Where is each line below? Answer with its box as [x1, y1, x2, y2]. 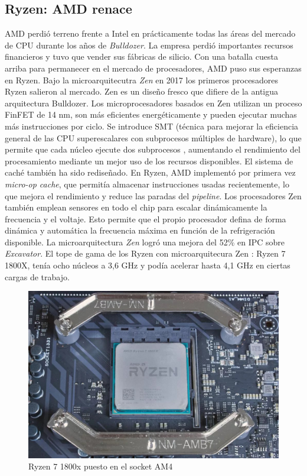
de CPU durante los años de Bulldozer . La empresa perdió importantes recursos [5, 38, 293, 51]
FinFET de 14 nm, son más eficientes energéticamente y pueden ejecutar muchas [5, 108, 297, 121]
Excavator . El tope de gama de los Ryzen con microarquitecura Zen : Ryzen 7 [5, 247, 286, 260]
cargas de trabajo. [5, 270, 70, 283]
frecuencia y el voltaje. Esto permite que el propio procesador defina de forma [5, 212, 286, 225]
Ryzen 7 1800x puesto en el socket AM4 [28, 460, 173, 472]
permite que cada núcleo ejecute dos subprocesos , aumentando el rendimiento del [5, 143, 301, 156]
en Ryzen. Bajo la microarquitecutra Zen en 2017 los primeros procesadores [5, 73, 278, 86]
